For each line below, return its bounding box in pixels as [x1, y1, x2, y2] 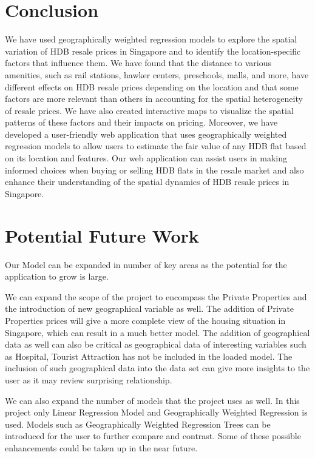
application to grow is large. [5, 270, 109, 283]
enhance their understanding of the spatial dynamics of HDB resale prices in [5, 175, 290, 188]
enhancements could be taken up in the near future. [5, 441, 198, 454]
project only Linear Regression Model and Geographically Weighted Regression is [5, 406, 308, 419]
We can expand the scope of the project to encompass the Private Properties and [5, 290, 307, 303]
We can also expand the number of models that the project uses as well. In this [5, 394, 300, 406]
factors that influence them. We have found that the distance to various [5, 56, 271, 69]
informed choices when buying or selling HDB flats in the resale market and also [5, 163, 304, 176]
